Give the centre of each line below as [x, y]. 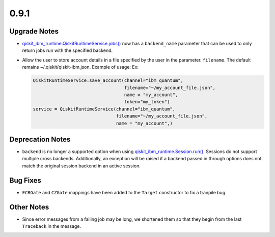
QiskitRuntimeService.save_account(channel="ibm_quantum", [108, 81]
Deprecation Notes [40, 139]
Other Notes [29, 207]
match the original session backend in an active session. [81, 166]
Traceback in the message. [52, 226]
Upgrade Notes [34, 31]
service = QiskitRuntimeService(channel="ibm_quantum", [104, 109]
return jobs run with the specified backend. [67, 50]
